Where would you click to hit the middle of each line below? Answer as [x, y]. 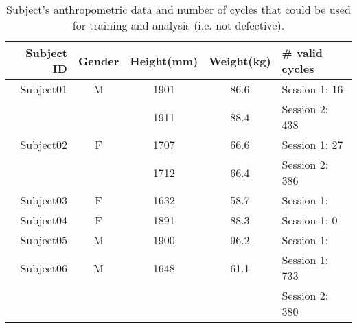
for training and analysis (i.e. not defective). [178, 25]
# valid [302, 52]
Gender [99, 60]
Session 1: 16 [312, 89]
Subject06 [44, 268]
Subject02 [44, 144]
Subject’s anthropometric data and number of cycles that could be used [178, 9]
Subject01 [44, 89]
